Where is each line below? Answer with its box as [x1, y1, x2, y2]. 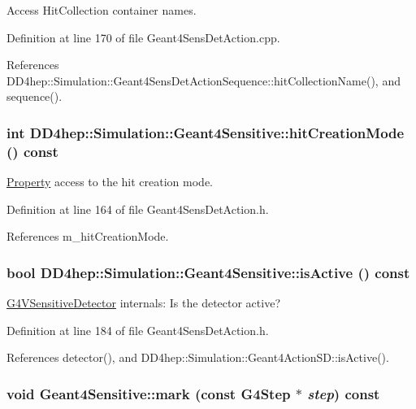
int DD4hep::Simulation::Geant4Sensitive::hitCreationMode [6, 122, 405, 142]
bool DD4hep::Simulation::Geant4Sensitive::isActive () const [6, 262, 410, 282]
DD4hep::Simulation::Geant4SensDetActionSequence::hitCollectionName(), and [6, 72, 401, 89]
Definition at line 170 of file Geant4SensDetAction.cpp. [6, 28, 280, 46]
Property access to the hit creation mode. [6, 173, 214, 190]
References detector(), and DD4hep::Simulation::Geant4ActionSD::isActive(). [6, 349, 389, 366]
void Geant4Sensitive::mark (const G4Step [6, 383, 291, 403]
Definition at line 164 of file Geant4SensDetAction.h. [6, 200, 269, 217]
